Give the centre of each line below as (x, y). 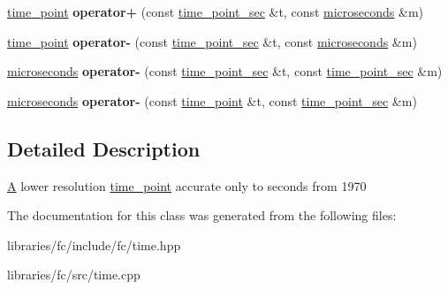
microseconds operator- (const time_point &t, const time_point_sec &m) (212, 100)
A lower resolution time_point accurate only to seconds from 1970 (187, 185)
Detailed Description (104, 148)
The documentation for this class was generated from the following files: (202, 215)
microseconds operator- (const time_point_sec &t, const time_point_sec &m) (225, 71)
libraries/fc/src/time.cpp (74, 275)
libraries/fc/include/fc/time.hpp (94, 244)
